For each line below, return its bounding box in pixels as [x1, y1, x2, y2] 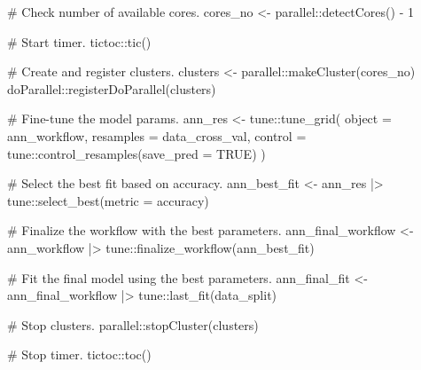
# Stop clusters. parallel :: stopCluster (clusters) [7, 315, 259, 334]
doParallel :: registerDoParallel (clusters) [7, 79, 216, 98]
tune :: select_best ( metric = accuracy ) [7, 191, 209, 209]
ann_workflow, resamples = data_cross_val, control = [7, 126, 307, 145]
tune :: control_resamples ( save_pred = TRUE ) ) [7, 144, 266, 162]
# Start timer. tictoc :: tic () [7, 32, 152, 51]
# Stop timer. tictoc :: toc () [7, 345, 152, 364]
